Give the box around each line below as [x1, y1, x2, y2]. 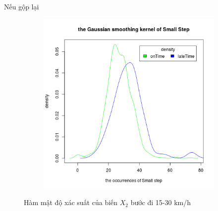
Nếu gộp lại [4, 1, 39, 11]
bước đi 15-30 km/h [130, 197, 191, 208]
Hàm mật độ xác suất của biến [24, 197, 118, 208]
